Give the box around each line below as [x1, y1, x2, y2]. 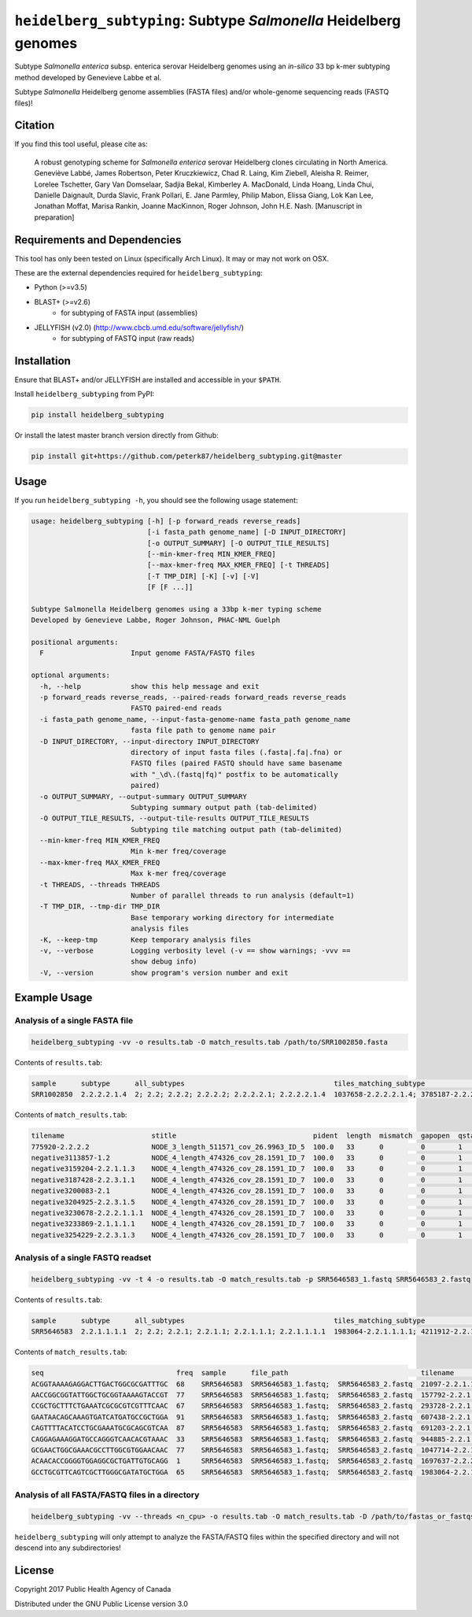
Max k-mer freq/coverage [130, 869, 227, 878]
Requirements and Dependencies [14, 233, 182, 246]
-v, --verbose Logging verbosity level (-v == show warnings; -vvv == [39, 945, 351, 955]
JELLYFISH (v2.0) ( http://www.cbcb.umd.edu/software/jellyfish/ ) [34, 323, 244, 332]
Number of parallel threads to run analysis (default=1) [130, 891, 356, 901]
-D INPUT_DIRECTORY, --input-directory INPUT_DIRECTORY [39, 737, 260, 746]
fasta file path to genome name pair [130, 726, 276, 735]
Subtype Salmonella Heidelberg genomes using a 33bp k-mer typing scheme [31, 605, 322, 613]
